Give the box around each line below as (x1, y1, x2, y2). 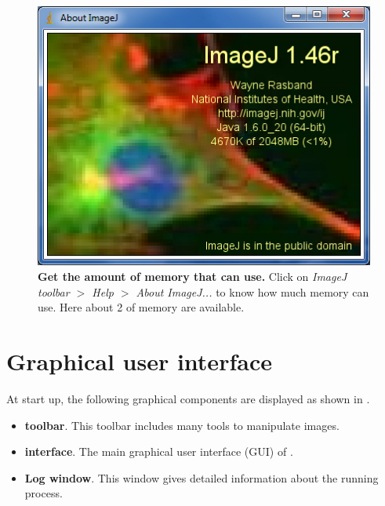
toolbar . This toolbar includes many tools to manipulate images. (24, 417, 340, 433)
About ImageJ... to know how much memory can (136, 283, 369, 300)
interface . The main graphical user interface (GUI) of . (24, 443, 293, 460)
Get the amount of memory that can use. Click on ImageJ (38, 268, 347, 285)
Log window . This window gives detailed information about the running (24, 469, 379, 486)
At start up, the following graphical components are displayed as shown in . (6, 390, 370, 406)
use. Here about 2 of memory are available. (38, 299, 245, 315)
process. (24, 485, 63, 501)
